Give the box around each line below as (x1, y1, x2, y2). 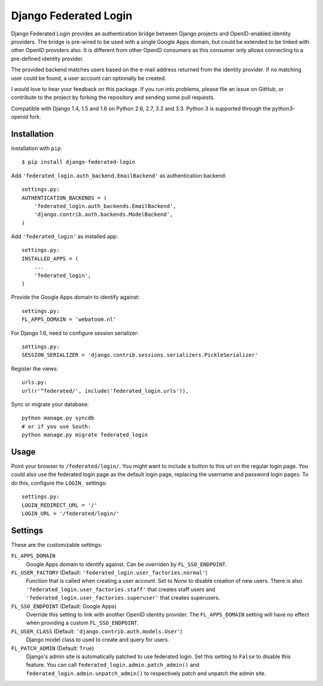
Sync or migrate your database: (11, 401, 89, 408)
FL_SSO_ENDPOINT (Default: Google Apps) (11, 603, 117, 610)
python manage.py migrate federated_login (22, 432, 148, 438)
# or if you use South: (22, 423, 92, 430)
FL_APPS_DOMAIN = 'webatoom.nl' (22, 316, 117, 323)
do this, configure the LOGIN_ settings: (11, 479, 107, 486)
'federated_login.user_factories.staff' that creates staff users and (26, 585, 215, 593)
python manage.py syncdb (22, 414, 95, 422)
